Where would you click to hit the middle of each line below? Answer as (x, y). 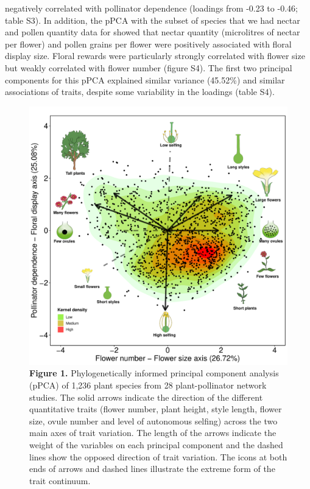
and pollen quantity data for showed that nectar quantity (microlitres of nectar (153, 32)
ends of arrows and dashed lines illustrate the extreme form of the (152, 469)
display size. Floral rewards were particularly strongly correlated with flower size (155, 56)
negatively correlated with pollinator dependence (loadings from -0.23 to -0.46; (151, 8)
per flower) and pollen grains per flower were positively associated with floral (148, 44)
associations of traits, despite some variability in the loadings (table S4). (140, 92)
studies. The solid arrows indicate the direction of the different (146, 397)
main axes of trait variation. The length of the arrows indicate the (153, 433)
